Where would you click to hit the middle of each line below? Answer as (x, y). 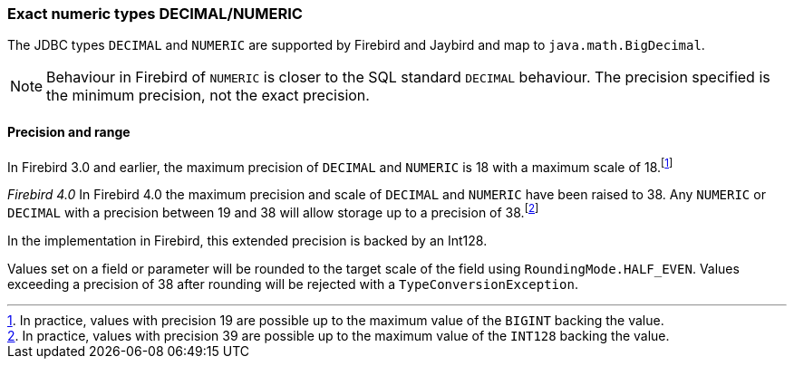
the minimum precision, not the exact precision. (208, 96)
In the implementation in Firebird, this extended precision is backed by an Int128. (247, 240)
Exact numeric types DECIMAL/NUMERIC (155, 14)
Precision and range (69, 131)
